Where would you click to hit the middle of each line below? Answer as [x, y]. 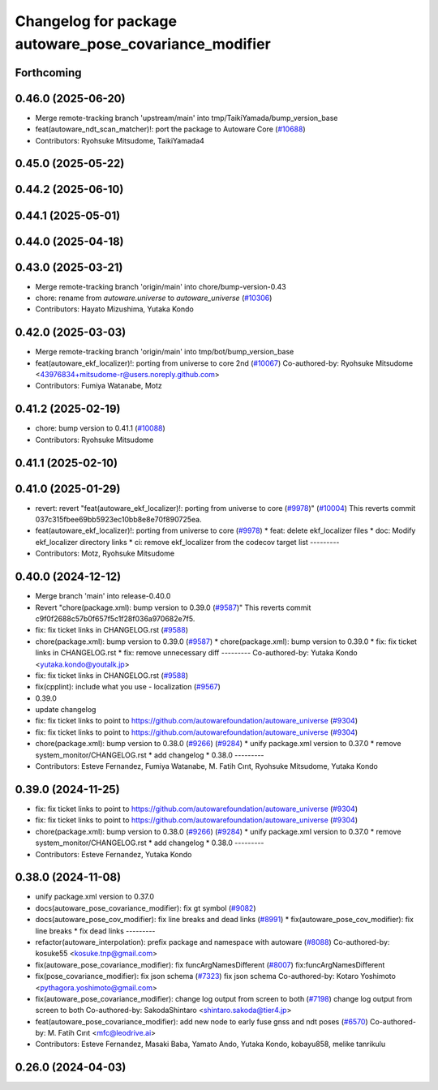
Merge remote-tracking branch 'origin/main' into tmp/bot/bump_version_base [165, 352]
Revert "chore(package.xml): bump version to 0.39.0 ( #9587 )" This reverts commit [173, 607]
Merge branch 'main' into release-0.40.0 [103, 596]
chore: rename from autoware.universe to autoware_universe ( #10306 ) [154, 298]
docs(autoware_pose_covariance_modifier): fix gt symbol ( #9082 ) [146, 908]
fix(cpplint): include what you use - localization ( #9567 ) [128, 687]
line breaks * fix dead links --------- [95, 931]
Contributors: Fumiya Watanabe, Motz [99, 386]
